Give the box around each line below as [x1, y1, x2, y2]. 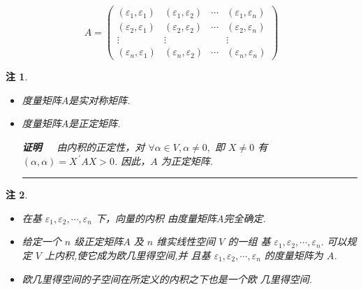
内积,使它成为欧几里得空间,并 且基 [54, 247, 211, 262]
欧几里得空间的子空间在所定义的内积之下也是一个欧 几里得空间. [22, 271, 313, 286]
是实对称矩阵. [68, 92, 131, 107]
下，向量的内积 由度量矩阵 [96, 210, 217, 225]
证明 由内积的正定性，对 [22, 139, 145, 154]
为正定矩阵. [161, 153, 214, 168]
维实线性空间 [156, 234, 216, 249]
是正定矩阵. [68, 116, 121, 131]
